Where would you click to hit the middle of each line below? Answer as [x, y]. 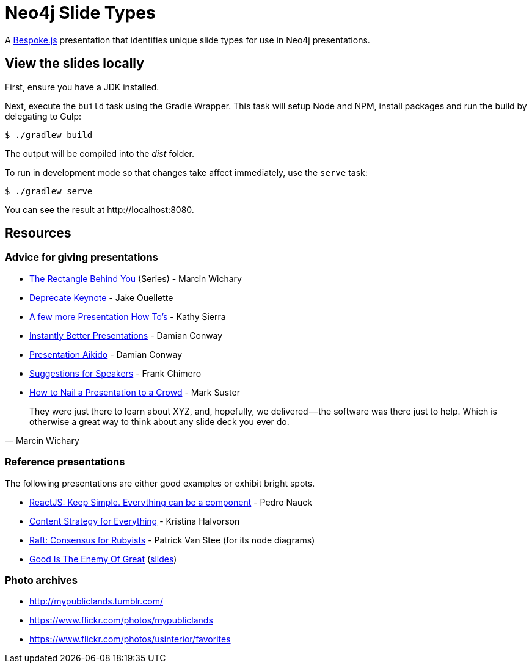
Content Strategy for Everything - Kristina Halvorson [135, 521]
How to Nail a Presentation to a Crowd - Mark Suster [135, 392]
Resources [38, 233]
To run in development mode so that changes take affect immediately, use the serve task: [186, 172]
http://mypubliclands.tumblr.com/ [96, 601]
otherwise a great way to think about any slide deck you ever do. [159, 421]
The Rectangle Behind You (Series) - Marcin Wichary [136, 278]
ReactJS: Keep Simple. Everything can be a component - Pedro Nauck [171, 502]
